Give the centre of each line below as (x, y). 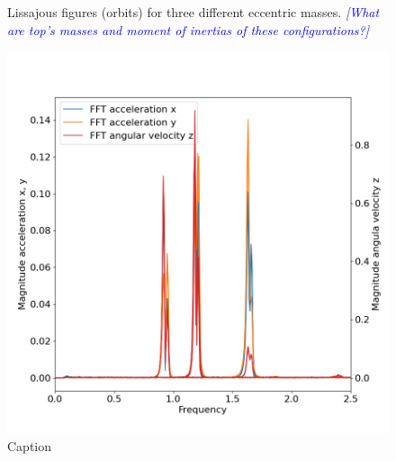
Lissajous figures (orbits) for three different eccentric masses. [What (193, 12)
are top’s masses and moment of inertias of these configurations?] (189, 29)
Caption (30, 445)
